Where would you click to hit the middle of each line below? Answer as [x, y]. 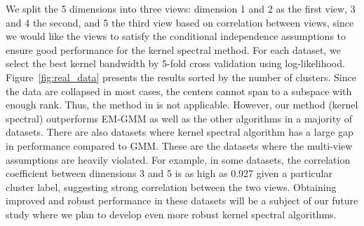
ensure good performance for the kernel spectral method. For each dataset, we [173, 49]
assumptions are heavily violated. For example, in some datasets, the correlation [178, 159]
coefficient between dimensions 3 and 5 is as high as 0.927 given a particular [169, 173]
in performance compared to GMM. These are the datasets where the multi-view [179, 145]
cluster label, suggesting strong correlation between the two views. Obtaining [171, 186]
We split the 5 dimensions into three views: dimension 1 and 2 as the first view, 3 [181, 8]
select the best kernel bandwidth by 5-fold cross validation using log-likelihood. [175, 63]
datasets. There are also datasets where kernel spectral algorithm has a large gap [180, 132]
